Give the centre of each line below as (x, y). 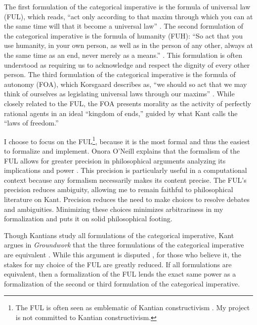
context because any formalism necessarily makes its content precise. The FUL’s (125, 180)
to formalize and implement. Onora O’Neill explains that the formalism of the (122, 150)
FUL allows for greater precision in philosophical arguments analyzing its (115, 160)
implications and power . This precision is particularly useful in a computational (126, 170)
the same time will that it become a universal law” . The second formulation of (124, 26)
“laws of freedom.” (31, 123)
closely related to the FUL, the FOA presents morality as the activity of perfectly (128, 103)
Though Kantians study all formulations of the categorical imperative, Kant (119, 235)
